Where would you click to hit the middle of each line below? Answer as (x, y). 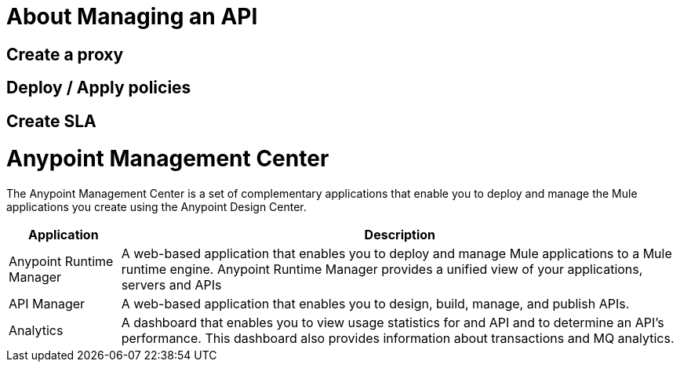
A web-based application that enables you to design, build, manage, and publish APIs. (375, 304)
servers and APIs (171, 285)
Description (400, 235)
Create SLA (51, 121)
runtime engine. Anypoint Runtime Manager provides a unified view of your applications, (382, 270)
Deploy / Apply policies (99, 88)
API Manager (47, 304)
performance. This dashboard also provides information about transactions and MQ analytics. (398, 339)
